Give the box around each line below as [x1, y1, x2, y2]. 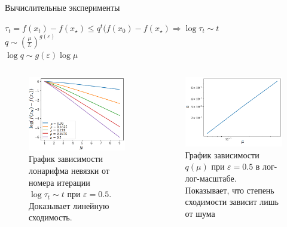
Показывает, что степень [185, 183, 274, 196]
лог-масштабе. [185, 171, 237, 184]
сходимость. [29, 211, 72, 223]
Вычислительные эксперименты [5, 1, 120, 13]
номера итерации [29, 176, 90, 188]
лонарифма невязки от [29, 164, 109, 176]
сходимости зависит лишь [185, 195, 279, 208]
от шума [185, 207, 215, 219]
